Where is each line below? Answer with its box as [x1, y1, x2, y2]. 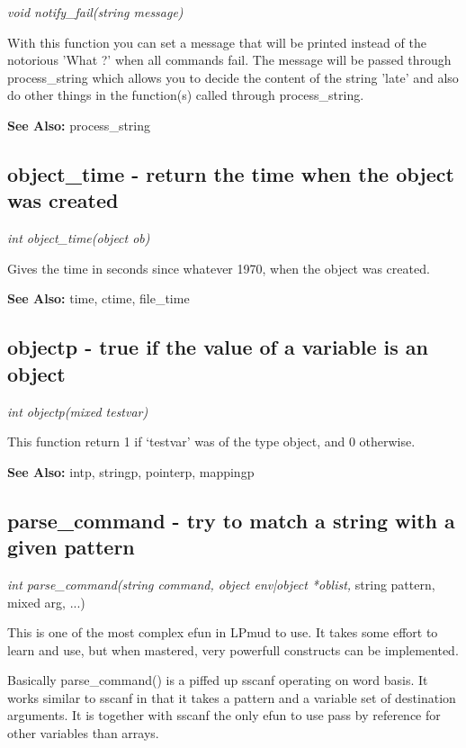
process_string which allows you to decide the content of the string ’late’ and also [7, 68, 459, 86]
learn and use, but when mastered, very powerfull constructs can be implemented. [7, 640, 459, 659]
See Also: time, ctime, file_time [7, 289, 190, 308]
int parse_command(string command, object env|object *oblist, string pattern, [7, 574, 435, 593]
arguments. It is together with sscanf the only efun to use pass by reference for [7, 706, 441, 725]
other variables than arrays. [7, 724, 159, 743]
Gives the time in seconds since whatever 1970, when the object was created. [7, 258, 430, 277]
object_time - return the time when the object [7, 159, 454, 187]
